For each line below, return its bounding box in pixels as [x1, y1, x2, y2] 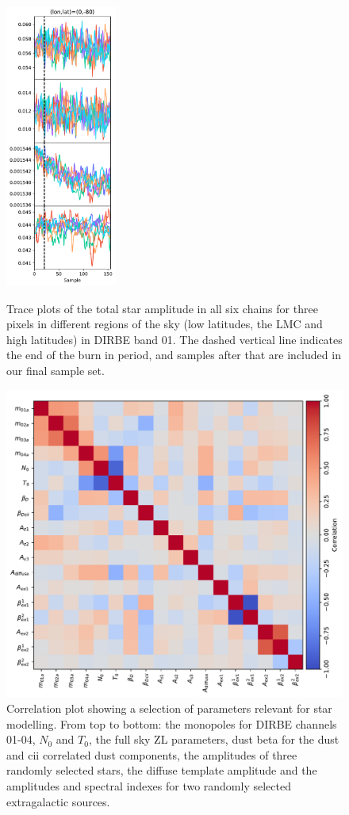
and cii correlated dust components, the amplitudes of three [6, 746, 297, 763]
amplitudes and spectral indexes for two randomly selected [6, 778, 291, 794]
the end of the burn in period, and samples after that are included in [6, 346, 341, 363]
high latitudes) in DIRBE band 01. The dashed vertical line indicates [6, 331, 343, 347]
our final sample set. [6, 362, 105, 378]
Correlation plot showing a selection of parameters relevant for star [6, 700, 332, 717]
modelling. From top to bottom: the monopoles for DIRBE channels [6, 715, 337, 732]
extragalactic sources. [6, 793, 110, 809]
